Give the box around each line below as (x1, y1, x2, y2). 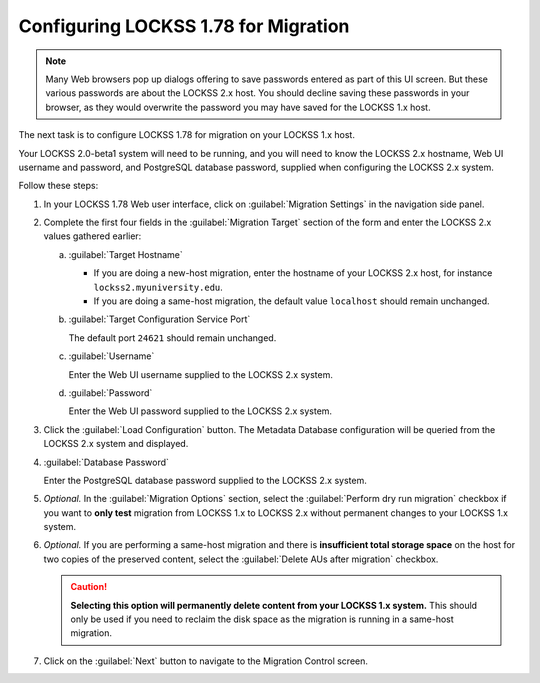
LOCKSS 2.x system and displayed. (43, 438, 189, 450)
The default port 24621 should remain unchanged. (68, 331, 277, 344)
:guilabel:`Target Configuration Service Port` (68, 313, 251, 325)
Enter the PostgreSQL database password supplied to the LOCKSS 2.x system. (43, 474, 367, 486)
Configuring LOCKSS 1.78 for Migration (18, 15, 350, 37)
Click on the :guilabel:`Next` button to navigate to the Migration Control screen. (43, 655, 369, 667)
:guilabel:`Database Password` (43, 456, 170, 468)
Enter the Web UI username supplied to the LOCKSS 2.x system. (68, 368, 334, 380)
